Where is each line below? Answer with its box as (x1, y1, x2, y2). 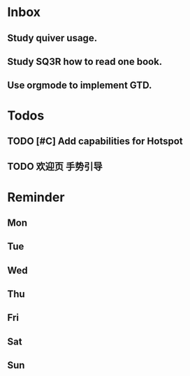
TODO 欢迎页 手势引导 (7, 161, 103, 173)
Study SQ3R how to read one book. (7, 55, 163, 67)
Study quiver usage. (7, 32, 98, 44)
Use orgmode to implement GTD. (7, 80, 152, 92)
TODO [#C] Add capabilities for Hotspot (7, 135, 183, 147)
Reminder (7, 189, 65, 205)
